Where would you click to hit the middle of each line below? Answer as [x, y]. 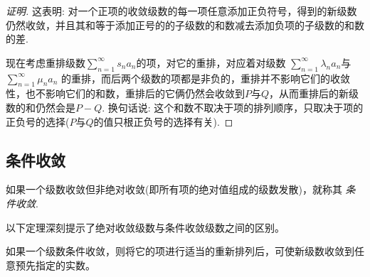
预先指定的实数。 [55, 265]
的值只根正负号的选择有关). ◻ [163, 121]
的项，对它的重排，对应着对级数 [211, 62]
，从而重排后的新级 [314, 93]
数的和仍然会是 [41, 107]
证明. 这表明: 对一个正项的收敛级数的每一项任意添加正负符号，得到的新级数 [181, 11]
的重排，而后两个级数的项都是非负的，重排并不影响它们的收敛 [206, 78]
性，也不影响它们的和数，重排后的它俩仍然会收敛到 [125, 93]
